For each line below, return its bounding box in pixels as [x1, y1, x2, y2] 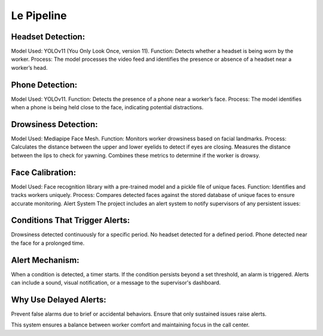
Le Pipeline [11, 9, 67, 22]
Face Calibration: [11, 167, 77, 177]
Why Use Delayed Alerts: [11, 294, 107, 304]
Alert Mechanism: [11, 255, 80, 265]
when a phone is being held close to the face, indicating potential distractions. [11, 104, 203, 111]
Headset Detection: [11, 32, 86, 42]
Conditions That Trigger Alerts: [11, 215, 130, 226]
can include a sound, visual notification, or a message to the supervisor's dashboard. [11, 279, 221, 286]
